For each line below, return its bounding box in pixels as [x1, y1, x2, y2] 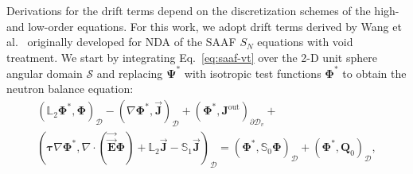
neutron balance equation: [6, 80, 134, 97]
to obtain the [342, 64, 407, 81]
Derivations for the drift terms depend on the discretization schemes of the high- [6, 2, 399, 18]
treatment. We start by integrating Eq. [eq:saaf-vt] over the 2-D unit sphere [6, 48, 377, 65]
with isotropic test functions [184, 64, 321, 81]
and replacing [96, 64, 163, 81]
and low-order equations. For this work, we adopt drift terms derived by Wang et [6, 17, 402, 34]
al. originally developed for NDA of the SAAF [6, 33, 236, 50]
